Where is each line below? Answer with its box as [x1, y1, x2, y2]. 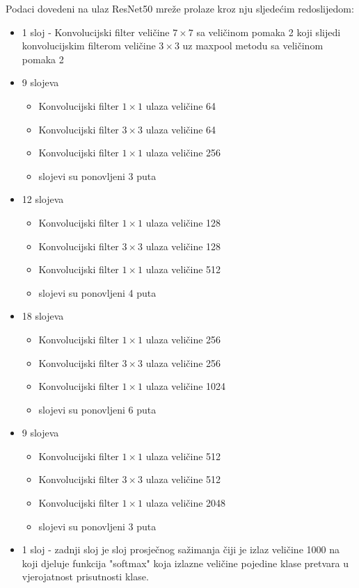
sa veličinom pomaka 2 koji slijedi [196, 24, 341, 39]
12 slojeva [22, 192, 64, 206]
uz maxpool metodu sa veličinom [182, 38, 324, 53]
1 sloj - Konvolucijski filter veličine [22, 24, 170, 39]
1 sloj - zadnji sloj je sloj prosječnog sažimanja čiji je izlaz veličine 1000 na [22, 542, 340, 557]
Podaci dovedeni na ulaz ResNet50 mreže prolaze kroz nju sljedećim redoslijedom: [6, 1, 354, 15]
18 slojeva [22, 309, 64, 323]
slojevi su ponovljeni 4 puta [38, 285, 157, 300]
